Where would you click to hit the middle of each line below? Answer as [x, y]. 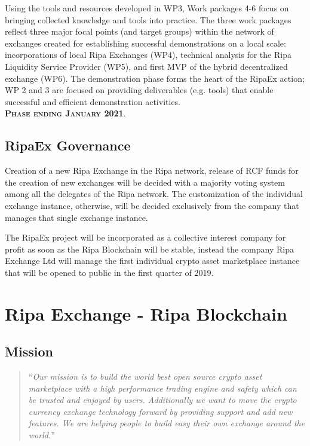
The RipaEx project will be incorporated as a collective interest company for [145, 237]
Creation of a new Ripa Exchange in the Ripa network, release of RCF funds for [152, 170]
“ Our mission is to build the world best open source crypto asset [145, 376]
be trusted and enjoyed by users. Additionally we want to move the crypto [162, 400]
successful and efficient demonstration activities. [93, 101]
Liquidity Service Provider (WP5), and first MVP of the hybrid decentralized [146, 66]
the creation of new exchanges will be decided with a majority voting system [145, 182]
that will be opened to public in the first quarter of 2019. [109, 272]
